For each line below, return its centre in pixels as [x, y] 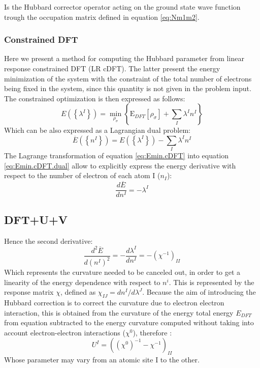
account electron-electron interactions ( [65, 332]
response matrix [29, 292]
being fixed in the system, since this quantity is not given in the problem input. [128, 88]
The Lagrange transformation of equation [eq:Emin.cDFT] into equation [117, 155]
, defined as [78, 292]
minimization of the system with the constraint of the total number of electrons [128, 78]
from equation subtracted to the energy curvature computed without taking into [129, 322]
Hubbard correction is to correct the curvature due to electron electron [114, 303]
